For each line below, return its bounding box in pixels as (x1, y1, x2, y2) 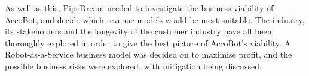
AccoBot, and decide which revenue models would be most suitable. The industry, (5, 13, 305, 26)
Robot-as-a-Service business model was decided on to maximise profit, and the (5, 48, 292, 61)
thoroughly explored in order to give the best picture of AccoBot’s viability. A (5, 36, 291, 49)
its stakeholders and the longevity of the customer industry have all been (5, 25, 272, 37)
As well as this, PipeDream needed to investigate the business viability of (5, 2, 274, 14)
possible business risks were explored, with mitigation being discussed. (5, 59, 262, 72)
